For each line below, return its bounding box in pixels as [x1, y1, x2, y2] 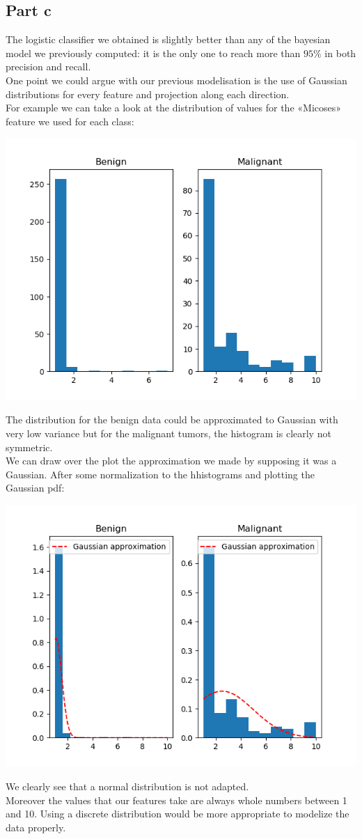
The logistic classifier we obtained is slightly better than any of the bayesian [6, 32, 331, 47]
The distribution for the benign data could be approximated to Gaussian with [6, 412, 338, 427]
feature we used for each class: [6, 113, 134, 128]
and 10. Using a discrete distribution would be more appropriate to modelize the [6, 806, 349, 821]
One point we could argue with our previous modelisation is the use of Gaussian [6, 72, 347, 87]
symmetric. [6, 439, 53, 454]
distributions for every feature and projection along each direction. [6, 86, 290, 101]
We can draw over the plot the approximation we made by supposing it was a [6, 453, 337, 468]
